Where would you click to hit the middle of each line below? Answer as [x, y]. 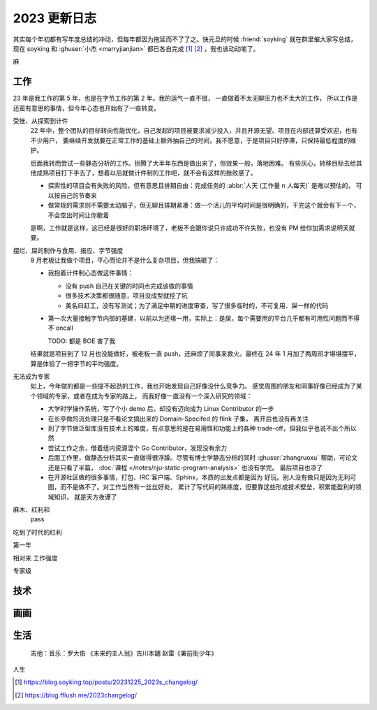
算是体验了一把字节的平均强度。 [76, 363]
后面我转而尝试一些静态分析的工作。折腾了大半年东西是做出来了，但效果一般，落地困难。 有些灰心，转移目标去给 [193, 163]
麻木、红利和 [31, 509]
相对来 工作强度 [35, 558]
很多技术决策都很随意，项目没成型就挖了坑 [126, 296]
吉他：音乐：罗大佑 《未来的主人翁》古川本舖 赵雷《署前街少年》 [124, 653]
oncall [64, 328]
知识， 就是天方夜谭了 [85, 497]
